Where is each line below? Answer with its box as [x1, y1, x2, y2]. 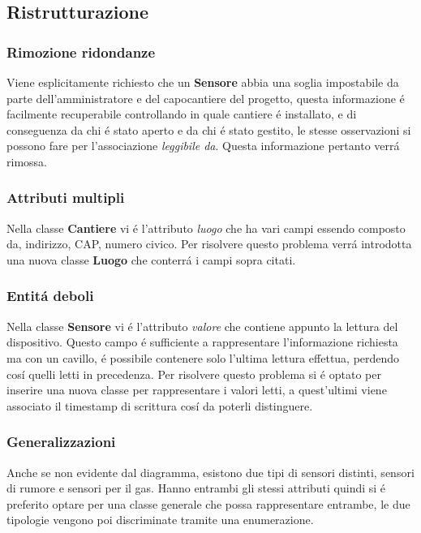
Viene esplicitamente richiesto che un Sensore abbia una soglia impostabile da [6, 74, 399, 90]
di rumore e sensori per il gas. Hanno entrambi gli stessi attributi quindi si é [6, 479, 386, 496]
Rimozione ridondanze [6, 41, 156, 62]
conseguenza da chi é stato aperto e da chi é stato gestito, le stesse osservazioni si [6, 121, 411, 138]
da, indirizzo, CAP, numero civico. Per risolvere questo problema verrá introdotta [6, 235, 412, 252]
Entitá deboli [6, 286, 94, 306]
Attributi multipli [6, 187, 125, 208]
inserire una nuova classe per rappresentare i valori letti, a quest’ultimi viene [6, 381, 387, 398]
